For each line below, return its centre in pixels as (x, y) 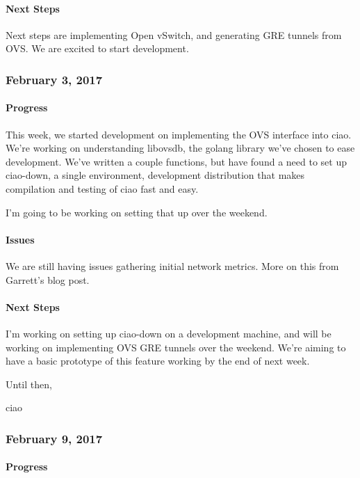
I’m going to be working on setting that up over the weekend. (137, 212)
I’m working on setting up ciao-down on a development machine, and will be (169, 333)
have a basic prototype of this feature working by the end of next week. (158, 361)
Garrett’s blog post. (48, 279)
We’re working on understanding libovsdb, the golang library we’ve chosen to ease (180, 148)
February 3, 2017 (54, 79)
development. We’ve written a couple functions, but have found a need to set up (176, 161)
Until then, (29, 384)
